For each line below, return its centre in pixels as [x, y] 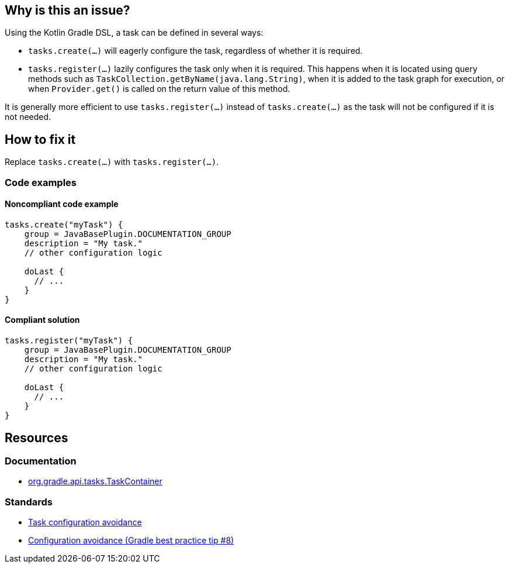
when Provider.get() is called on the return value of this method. [159, 89]
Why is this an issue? [67, 10]
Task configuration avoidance [85, 522]
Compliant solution [42, 320]
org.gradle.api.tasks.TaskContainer [95, 481]
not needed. [28, 117]
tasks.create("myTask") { [64, 224]
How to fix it [40, 139]
